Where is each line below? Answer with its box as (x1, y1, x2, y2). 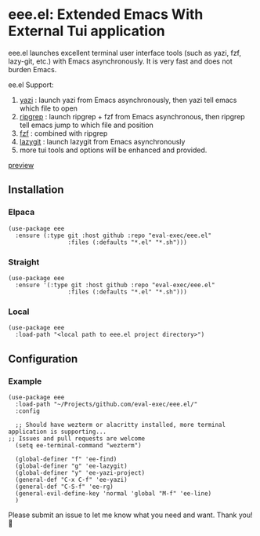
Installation (8, 183, 64, 197)
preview (8, 160, 34, 170)
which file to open (19, 104, 78, 113)
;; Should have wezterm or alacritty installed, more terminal (15, 421, 226, 428)
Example (8, 375, 42, 386)
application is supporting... (8, 428, 107, 436)
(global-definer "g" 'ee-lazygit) (15, 461, 128, 470)
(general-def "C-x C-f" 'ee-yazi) (15, 476, 128, 483)
